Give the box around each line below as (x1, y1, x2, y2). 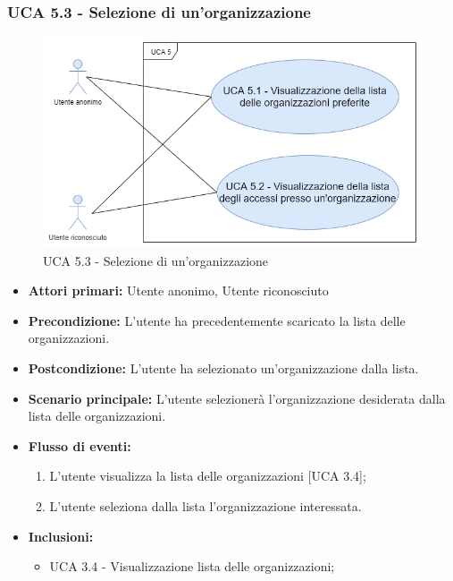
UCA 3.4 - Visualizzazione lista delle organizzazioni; (49, 557, 335, 576)
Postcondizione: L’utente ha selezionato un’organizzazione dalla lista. (28, 359, 419, 378)
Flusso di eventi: (28, 436, 131, 455)
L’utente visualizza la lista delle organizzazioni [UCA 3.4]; (49, 466, 366, 485)
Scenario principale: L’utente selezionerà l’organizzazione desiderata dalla (28, 389, 446, 407)
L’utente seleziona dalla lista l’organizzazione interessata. (49, 496, 362, 515)
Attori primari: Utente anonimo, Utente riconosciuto (28, 281, 329, 300)
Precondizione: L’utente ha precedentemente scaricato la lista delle (28, 311, 406, 329)
